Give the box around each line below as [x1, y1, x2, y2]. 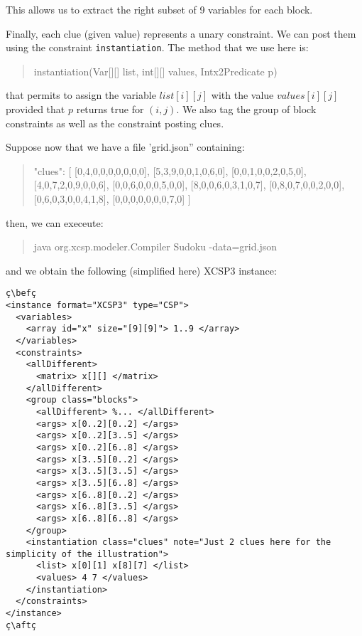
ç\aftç [6, 620, 36, 630]
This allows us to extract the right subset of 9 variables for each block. [6, 2, 313, 16]
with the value [211, 88, 274, 102]
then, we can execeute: [6, 215, 104, 230]
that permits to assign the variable [6, 88, 156, 102]
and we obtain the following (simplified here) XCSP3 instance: [6, 263, 277, 277]
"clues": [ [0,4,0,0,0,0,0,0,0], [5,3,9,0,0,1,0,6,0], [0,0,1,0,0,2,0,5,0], [33, 163, 307, 178]
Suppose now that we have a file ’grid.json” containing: [6, 139, 245, 154]
